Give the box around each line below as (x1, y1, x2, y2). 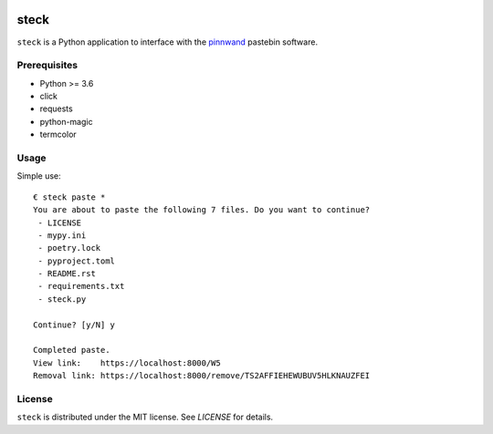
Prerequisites (16, 59, 78, 72)
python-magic (39, 116, 93, 127)
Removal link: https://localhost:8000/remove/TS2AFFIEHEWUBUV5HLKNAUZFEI (33, 370, 371, 381)
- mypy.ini (37, 230, 87, 241)
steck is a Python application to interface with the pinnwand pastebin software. (16, 36, 319, 47)
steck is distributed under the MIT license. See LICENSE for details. (16, 411, 274, 423)
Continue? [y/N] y (33, 319, 116, 330)
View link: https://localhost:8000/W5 (33, 357, 221, 368)
